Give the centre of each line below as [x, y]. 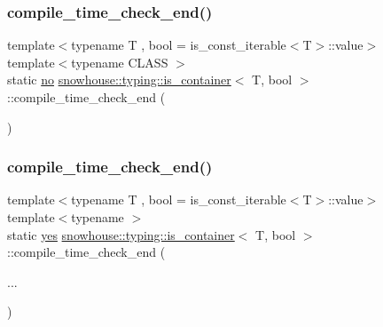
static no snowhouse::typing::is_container [119, 80]
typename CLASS [120, 62]
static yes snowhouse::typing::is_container [121, 234]
